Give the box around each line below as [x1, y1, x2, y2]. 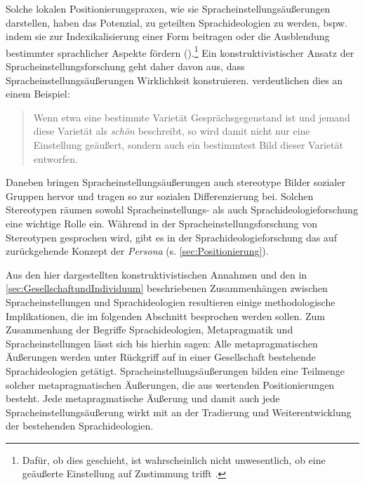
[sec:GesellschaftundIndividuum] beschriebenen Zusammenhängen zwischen [6, 281, 328, 295]
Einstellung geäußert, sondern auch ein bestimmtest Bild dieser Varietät [33, 138, 343, 152]
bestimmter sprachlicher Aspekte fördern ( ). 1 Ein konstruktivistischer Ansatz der [6, 43, 354, 60]
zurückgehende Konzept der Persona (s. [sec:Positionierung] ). [6, 244, 269, 258]
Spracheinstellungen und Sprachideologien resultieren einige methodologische [6, 294, 336, 309]
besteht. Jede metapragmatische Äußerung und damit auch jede [6, 391, 280, 406]
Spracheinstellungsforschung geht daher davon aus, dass [6, 59, 245, 74]
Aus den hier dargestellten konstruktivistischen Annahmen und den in [6, 267, 307, 281]
